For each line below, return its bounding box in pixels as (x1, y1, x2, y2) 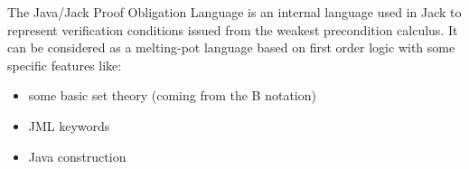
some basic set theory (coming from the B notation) (28, 86, 316, 105)
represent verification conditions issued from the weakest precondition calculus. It (7, 20, 458, 39)
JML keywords (28, 116, 110, 135)
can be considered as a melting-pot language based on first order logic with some (7, 38, 455, 57)
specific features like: (7, 55, 122, 74)
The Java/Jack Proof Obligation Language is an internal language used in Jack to (7, 3, 462, 21)
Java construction (28, 146, 127, 165)
